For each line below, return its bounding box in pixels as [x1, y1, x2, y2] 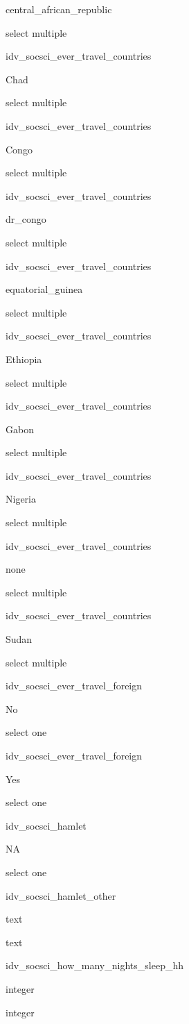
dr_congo [6, 212, 46, 226]
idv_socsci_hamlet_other [6, 888, 116, 903]
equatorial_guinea [6, 282, 83, 296]
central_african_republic [6, 2, 112, 16]
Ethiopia [6, 351, 42, 366]
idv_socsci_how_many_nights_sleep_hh [6, 958, 183, 973]
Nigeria [6, 492, 36, 506]
